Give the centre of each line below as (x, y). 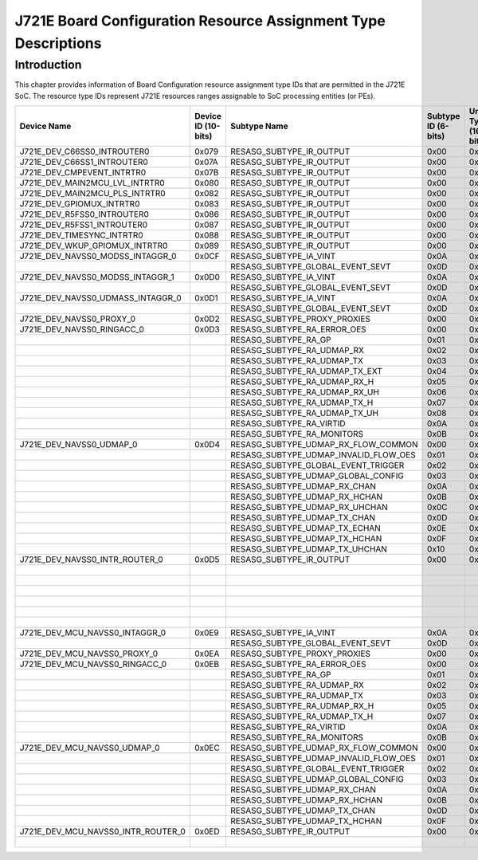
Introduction (48, 65)
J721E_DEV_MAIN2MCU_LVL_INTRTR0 (92, 183)
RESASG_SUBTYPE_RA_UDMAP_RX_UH (305, 392)
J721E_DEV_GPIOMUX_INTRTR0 (80, 203)
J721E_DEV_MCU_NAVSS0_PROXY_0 (89, 654)
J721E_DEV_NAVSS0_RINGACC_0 (82, 329)
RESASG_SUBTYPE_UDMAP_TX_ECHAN (306, 528)
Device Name (45, 126)
